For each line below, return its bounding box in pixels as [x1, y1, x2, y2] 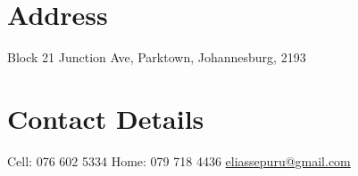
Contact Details [7, 100, 204, 136]
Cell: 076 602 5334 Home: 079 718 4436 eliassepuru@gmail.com [7, 151, 351, 170]
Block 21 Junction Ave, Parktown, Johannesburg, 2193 [7, 48, 306, 67]
